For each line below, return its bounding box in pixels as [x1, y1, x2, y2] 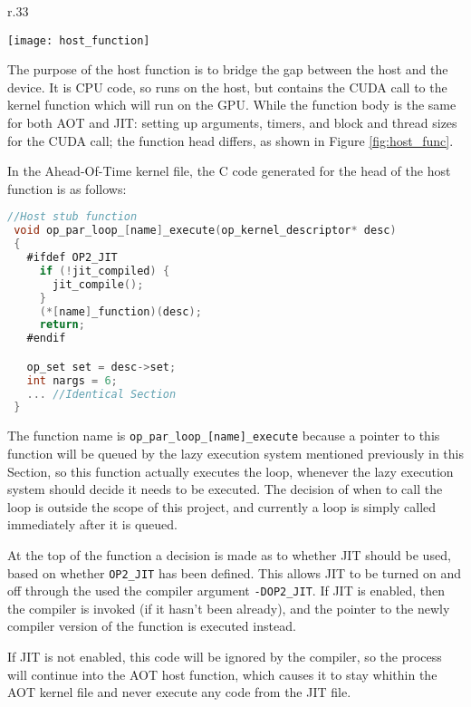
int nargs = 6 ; [26, 373, 118, 387]
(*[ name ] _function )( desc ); [39, 305, 202, 318]
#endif [26, 332, 66, 345]
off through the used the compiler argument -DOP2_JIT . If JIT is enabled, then [7, 581, 445, 600]
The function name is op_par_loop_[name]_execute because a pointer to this [7, 426, 440, 445]
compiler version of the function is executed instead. [7, 616, 296, 635]
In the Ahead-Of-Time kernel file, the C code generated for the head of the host [7, 161, 451, 180]
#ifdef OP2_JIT [26, 251, 118, 265]
